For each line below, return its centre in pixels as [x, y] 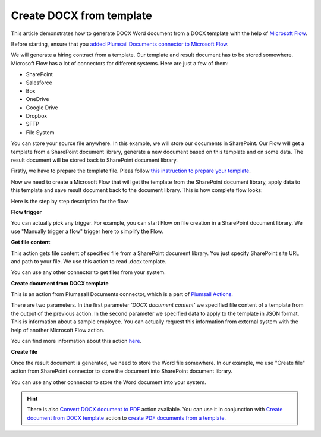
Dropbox [37, 116]
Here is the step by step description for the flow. [70, 201]
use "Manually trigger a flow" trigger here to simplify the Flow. [87, 231]
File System [40, 132]
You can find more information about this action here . [76, 341]
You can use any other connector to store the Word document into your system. [108, 382]
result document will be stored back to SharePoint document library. [95, 160]
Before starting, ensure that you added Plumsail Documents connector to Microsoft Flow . [120, 44]
